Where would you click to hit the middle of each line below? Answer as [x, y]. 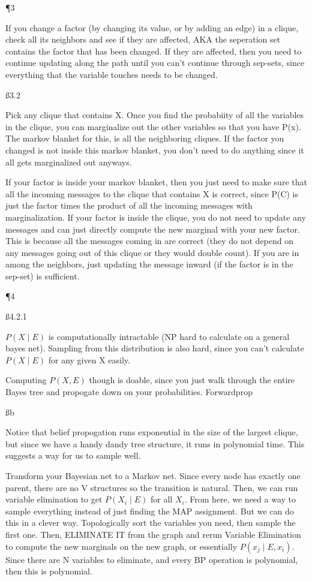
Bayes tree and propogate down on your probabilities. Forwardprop [129, 392]
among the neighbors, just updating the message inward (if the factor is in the [149, 264]
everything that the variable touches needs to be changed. [112, 74]
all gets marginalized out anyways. [69, 162]
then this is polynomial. [49, 571]
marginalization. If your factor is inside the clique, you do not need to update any [156, 217]
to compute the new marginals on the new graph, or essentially [121, 546]
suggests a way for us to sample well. [73, 455]
